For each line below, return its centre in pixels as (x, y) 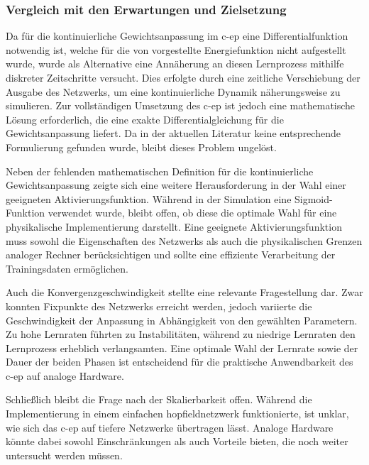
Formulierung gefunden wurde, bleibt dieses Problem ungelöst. (141, 147)
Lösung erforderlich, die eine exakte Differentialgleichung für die (145, 119)
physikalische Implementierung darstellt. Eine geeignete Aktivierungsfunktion (174, 226)
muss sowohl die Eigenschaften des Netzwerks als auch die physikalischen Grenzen (184, 240)
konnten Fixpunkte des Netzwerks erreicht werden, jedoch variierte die (159, 306)
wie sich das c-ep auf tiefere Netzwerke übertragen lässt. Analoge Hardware (170, 427)
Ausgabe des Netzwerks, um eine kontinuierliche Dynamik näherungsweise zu (173, 91)
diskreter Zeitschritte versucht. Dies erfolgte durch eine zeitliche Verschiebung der (183, 77)
